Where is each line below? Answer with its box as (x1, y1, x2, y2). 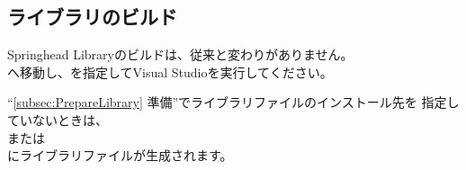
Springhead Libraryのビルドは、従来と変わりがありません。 (7, 45, 354, 64)
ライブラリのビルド (7, 3, 177, 31)
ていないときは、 (7, 110, 108, 129)
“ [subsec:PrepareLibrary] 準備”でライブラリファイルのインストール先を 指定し (7, 93, 460, 112)
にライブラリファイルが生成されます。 (7, 146, 233, 165)
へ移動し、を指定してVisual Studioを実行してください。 (7, 62, 333, 81)
